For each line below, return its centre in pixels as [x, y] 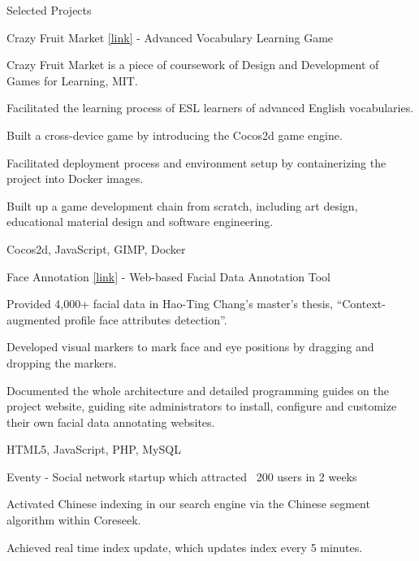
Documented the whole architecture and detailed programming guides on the [198, 390]
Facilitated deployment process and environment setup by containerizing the [197, 162]
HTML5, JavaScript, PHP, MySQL [94, 449]
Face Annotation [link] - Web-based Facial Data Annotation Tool [168, 276]
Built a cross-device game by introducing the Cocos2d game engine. [175, 135]
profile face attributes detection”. [146, 319]
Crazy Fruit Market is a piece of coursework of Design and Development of [193, 65]
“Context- [361, 304]
